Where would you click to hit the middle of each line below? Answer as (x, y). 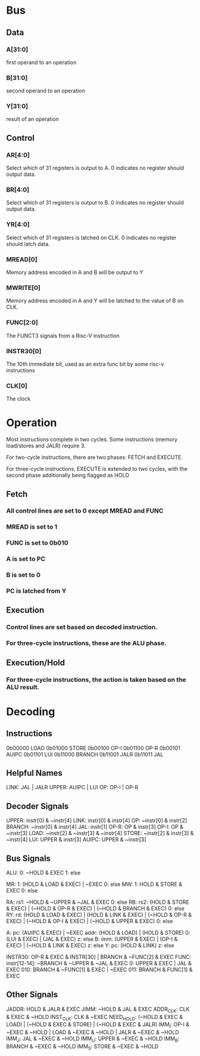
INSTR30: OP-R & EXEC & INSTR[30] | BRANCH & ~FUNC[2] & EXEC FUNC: (99, 957)
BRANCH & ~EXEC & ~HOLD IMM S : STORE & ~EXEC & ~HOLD (82, 1047)
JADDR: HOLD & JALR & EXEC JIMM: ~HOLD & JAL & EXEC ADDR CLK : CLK (98, 1010)
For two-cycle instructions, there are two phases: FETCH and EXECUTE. (95, 458)
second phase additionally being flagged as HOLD (68, 475)
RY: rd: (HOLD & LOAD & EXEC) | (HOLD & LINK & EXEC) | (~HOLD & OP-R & (99, 915)
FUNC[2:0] (22, 323)
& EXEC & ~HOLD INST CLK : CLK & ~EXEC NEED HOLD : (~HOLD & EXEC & (95, 1018)
